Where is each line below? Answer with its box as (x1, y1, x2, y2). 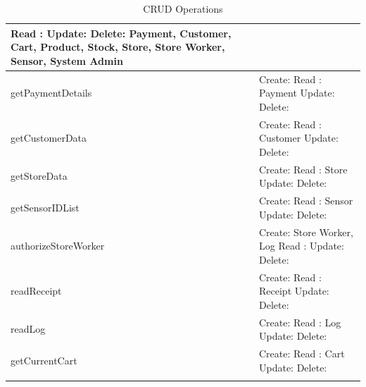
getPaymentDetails (11, 85, 92, 100)
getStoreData (11, 168, 68, 183)
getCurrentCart (11, 352, 77, 367)
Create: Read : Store (259, 161, 348, 176)
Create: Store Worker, (259, 224, 353, 239)
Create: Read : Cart (259, 346, 345, 361)
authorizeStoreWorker (11, 238, 105, 253)
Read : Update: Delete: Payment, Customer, (11, 25, 232, 40)
